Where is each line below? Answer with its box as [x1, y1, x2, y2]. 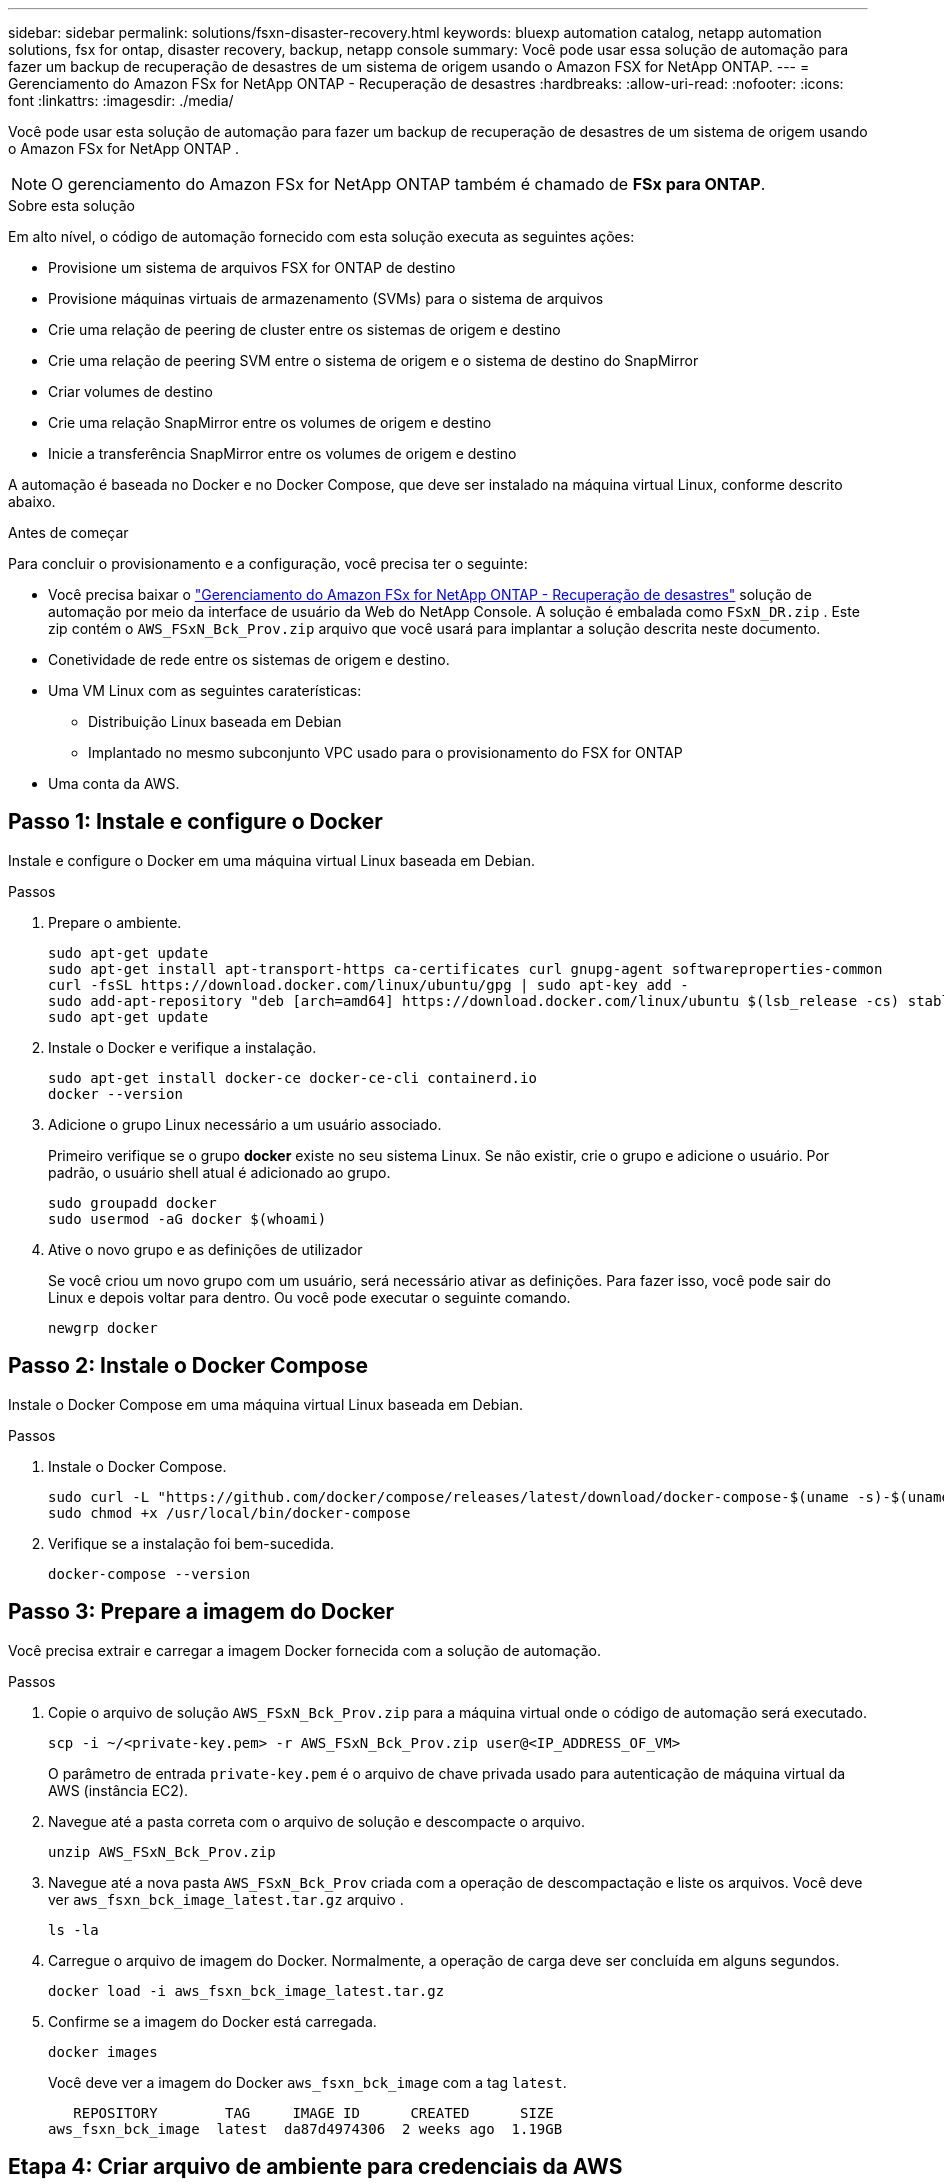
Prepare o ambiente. [48, 913, 182, 931]
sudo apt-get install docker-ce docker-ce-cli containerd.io [48, 1069, 537, 1086]
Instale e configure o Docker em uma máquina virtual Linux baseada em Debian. [8, 851, 535, 869]
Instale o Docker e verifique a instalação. [48, 1038, 317, 1056]
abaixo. [8, 493, 56, 510]
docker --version [48, 1085, 183, 1102]
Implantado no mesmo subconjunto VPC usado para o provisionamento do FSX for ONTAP [88, 744, 683, 761]
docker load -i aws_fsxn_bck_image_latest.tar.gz [48, 1982, 445, 1999]
